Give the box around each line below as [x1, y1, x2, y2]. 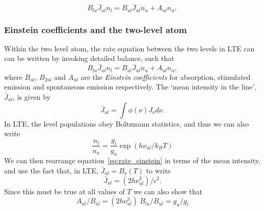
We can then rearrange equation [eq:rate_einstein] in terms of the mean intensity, [4, 155, 260, 166]
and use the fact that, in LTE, [4, 165, 98, 175]
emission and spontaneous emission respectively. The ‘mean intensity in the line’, [4, 81, 257, 92]
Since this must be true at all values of [4, 186, 125, 196]
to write [146, 165, 171, 175]
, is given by [13, 91, 51, 102]
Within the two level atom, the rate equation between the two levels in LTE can [4, 43, 255, 53]
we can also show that [134, 186, 202, 196]
